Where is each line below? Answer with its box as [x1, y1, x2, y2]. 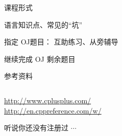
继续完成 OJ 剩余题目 [4, 53, 76, 64]
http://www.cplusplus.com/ [4, 95, 91, 105]
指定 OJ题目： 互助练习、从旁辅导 [4, 36, 118, 47]
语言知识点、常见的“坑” [4, 19, 83, 30]
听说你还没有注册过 [4, 122, 68, 133]
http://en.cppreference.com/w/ [4, 105, 102, 116]
